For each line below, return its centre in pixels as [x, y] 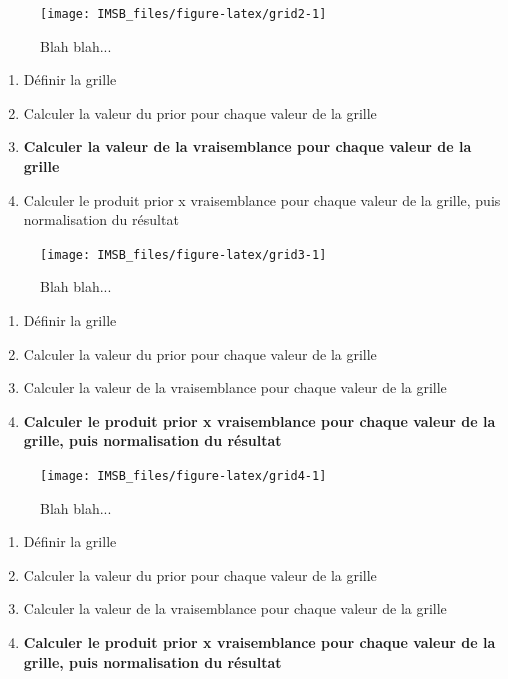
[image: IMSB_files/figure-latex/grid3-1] [183, 254]
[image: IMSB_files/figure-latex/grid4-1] [183, 476]
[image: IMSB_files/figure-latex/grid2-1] [183, 14]
